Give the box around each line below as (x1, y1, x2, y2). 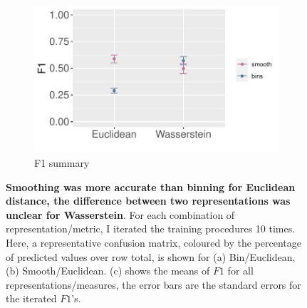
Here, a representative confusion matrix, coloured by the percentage (6, 235, 301, 250)
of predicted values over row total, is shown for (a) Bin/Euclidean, (6, 249, 296, 264)
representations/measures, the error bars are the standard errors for (6, 277, 301, 292)
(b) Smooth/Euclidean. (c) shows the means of (6, 263, 210, 278)
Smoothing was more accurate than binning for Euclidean (6, 179, 296, 194)
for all (227, 263, 254, 278)
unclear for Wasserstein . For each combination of (6, 207, 235, 222)
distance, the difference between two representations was (6, 193, 291, 208)
